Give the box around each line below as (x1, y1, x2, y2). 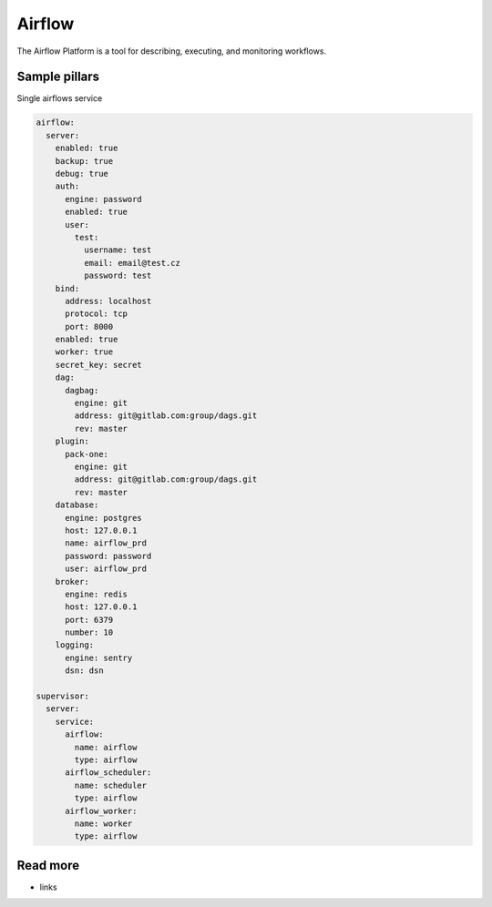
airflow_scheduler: (65, 768, 152, 778)
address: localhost (65, 296, 152, 306)
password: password (65, 551, 152, 561)
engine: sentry (65, 652, 133, 663)
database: (55, 500, 99, 510)
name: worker (74, 818, 133, 829)
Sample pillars (16, 69, 100, 85)
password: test (83, 270, 152, 281)
